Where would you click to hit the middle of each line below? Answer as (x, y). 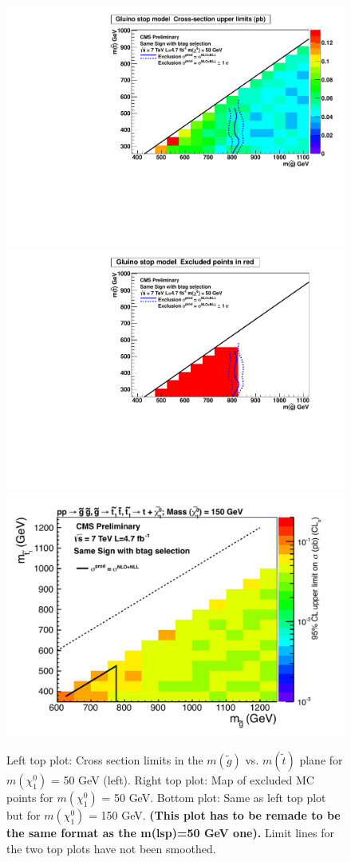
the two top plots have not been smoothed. (111, 848)
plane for (321, 760)
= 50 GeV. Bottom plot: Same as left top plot (214, 798)
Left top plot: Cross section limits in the (105, 760)
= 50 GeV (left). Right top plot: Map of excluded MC (182, 780)
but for (24, 815)
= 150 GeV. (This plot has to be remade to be (215, 815)
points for (30, 798)
